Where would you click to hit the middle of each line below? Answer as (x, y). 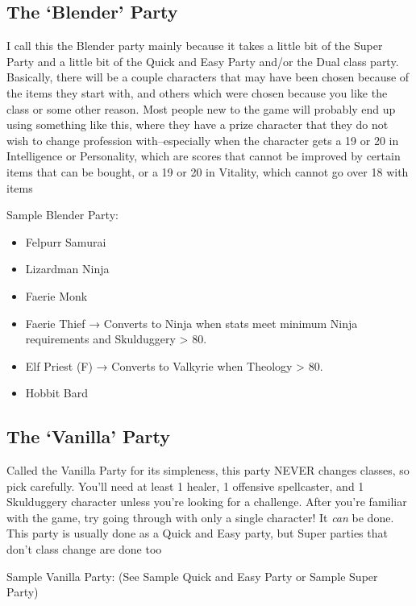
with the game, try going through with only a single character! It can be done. (200, 517)
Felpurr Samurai (66, 241)
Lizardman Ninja (67, 269)
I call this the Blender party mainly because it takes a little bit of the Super (195, 46)
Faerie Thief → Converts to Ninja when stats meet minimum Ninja (191, 323)
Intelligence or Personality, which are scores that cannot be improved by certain (204, 156)
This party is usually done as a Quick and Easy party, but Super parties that (197, 533)
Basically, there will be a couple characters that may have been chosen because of (208, 77)
